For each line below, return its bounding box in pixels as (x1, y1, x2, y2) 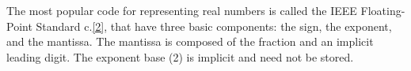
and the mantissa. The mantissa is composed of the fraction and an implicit (6, 33, 374, 50)
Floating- (360, 2, 405, 18)
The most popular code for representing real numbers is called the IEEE (6, 2, 357, 18)
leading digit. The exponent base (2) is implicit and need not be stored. (6, 48, 354, 65)
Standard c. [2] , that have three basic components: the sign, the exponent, (36, 17, 392, 34)
